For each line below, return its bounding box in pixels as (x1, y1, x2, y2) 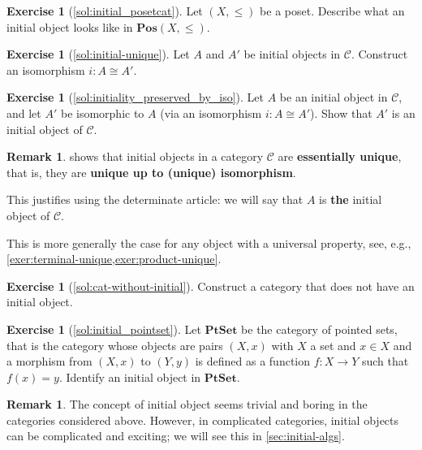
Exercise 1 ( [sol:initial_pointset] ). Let (6, 320, 201, 337)
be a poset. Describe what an (260, 2, 405, 19)
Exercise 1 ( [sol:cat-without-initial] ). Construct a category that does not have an (6, 277, 415, 294)
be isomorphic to (60, 104, 144, 121)
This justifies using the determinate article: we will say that (6, 191, 304, 208)
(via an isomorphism (160, 104, 262, 121)
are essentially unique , (278, 148, 402, 165)
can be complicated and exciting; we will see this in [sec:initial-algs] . (6, 427, 345, 444)
